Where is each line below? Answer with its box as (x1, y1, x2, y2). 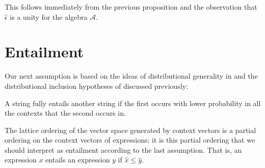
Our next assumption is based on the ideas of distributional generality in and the (5, 71, 258, 81)
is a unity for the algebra (10, 11, 88, 22)
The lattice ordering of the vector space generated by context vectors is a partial (5, 124, 256, 135)
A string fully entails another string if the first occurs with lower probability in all (5, 97, 261, 108)
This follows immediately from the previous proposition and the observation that (5, 2, 257, 12)
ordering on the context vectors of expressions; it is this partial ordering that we (5, 135, 255, 145)
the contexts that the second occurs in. (5, 108, 126, 118)
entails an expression (45, 154, 110, 165)
